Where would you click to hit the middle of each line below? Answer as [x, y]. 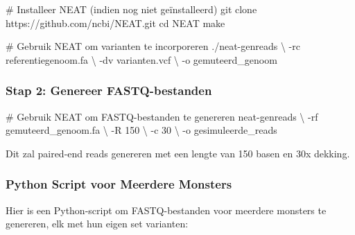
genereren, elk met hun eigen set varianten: [97, 224]
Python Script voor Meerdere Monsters [119, 184]
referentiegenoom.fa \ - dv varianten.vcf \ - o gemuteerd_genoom [141, 59]
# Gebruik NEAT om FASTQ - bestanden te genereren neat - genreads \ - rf [162, 116]
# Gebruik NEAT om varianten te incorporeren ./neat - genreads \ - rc [153, 46]
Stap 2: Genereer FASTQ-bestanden [109, 90]
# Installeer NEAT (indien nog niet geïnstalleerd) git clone [131, 9]
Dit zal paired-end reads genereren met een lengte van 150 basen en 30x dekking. [178, 153]
